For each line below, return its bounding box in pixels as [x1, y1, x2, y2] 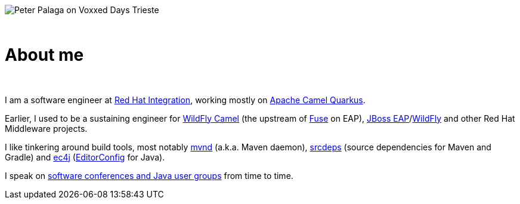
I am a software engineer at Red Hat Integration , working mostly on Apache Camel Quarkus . [5, 94, 366, 105]
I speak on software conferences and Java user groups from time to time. [5, 170, 293, 181]
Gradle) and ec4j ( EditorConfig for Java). [5, 152, 165, 162]
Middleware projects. [5, 123, 88, 134]
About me [5, 44, 84, 65]
